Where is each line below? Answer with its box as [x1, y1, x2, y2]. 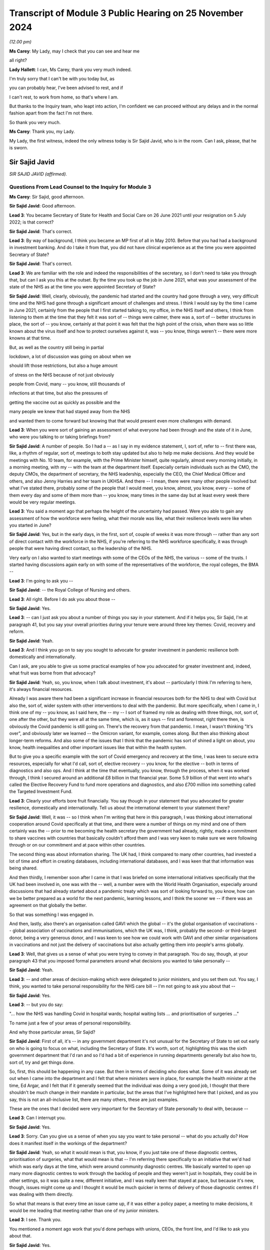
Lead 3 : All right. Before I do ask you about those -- [9, 596, 115, 602]
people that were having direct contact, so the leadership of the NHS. [9, 545, 152, 551]
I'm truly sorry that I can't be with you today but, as [9, 75, 115, 81]
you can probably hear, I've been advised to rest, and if [9, 85, 123, 91]
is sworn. [9, 145, 28, 151]
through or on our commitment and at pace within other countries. [9, 842, 146, 848]
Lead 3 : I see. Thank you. [9, 1216, 62, 1222]
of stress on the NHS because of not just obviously [9, 371, 114, 377]
